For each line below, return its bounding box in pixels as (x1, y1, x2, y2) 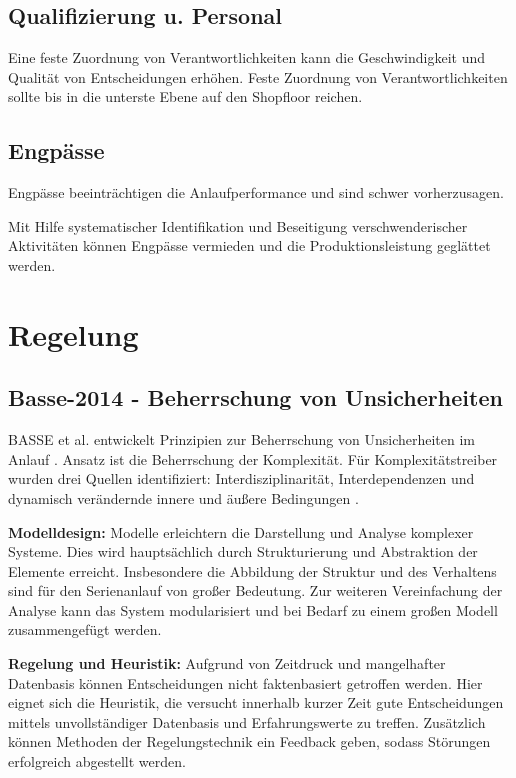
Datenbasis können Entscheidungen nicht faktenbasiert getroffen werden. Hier (8, 672, 483, 693)
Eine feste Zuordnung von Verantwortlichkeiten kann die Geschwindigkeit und (8, 47, 485, 68)
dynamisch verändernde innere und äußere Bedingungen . (8, 487, 359, 508)
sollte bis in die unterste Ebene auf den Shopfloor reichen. (8, 86, 363, 107)
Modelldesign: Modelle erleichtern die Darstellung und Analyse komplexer (8, 521, 474, 542)
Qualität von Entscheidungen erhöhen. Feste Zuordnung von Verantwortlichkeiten (8, 66, 508, 87)
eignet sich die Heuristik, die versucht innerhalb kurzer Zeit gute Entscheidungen (8, 692, 504, 713)
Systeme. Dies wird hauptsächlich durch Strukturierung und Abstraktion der (8, 541, 478, 562)
